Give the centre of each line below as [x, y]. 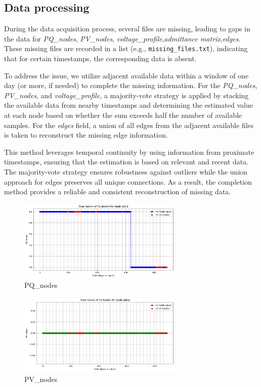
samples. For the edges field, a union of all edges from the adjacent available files [129, 125]
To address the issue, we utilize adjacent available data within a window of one [126, 75]
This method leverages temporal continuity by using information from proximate [129, 152]
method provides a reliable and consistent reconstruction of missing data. [118, 191]
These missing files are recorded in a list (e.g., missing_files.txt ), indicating [126, 48]
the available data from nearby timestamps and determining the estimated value [128, 105]
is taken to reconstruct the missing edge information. [86, 135]
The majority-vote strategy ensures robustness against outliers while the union [126, 171]
